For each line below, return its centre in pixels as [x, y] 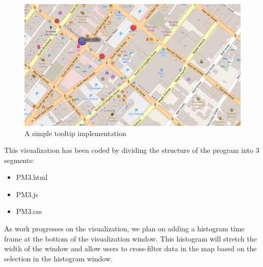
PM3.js [27, 194]
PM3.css [29, 211]
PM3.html [32, 177]
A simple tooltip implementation [75, 133]
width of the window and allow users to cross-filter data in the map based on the [130, 248]
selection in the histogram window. [58, 258]
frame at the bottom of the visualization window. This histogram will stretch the [130, 238]
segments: [19, 160]
